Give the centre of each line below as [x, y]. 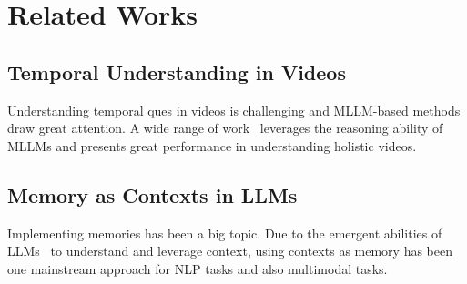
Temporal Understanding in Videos [177, 71]
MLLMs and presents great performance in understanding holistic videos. [212, 145]
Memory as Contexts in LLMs [152, 194]
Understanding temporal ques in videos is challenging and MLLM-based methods [234, 110]
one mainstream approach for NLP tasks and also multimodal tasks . [198, 268]
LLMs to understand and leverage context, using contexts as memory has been [230, 251]
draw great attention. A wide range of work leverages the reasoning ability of [225, 128]
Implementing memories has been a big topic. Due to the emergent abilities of [225, 233]
